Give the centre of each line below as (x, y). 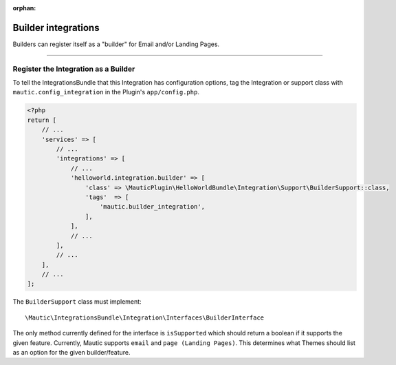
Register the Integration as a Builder (74, 69)
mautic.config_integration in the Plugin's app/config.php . (106, 92)
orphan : (24, 8)
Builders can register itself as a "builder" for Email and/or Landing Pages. (116, 44)
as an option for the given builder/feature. (71, 352)
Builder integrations (56, 28)
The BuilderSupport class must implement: (77, 302)
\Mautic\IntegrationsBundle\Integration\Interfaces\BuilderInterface (145, 317)
